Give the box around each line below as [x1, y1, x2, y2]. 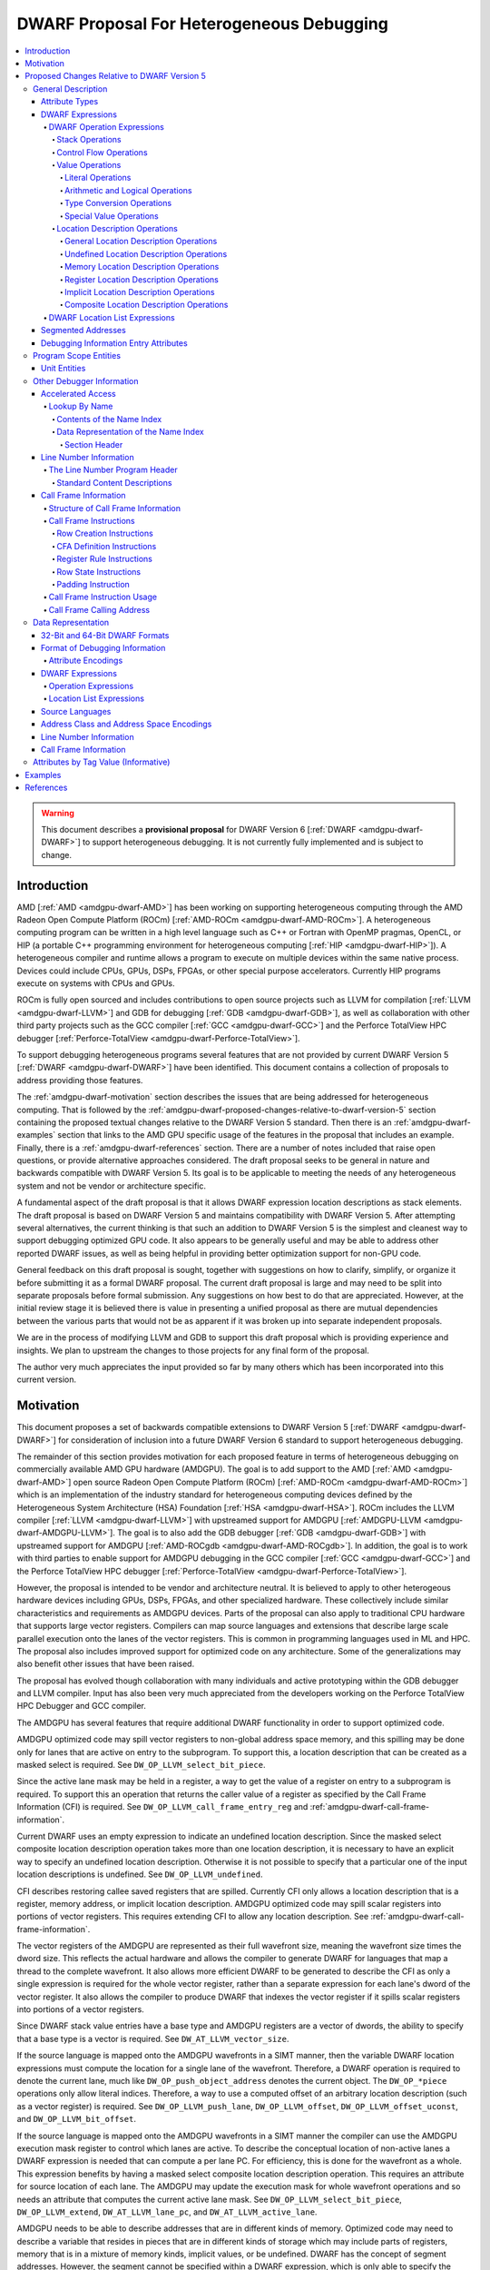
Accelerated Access [41, 389, 117, 400]
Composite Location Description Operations [64, 300, 229, 311]
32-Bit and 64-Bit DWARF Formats [41, 629, 170, 640]
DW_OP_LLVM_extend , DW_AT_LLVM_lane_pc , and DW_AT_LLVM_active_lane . [16, 2206, 318, 2217]
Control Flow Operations [56, 146, 149, 158]
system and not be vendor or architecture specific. [16, 1180, 207, 1191]
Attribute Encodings [48, 655, 123, 666]
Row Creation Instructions [56, 528, 153, 539]
